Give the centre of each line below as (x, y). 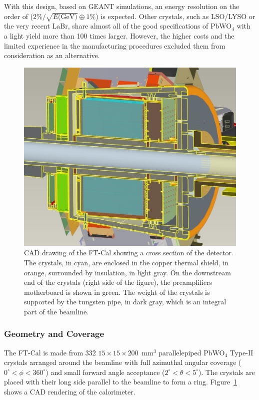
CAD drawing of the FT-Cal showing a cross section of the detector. (129, 253)
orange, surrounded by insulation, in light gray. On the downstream (127, 272)
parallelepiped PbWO (192, 352)
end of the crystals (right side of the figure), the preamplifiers (118, 282)
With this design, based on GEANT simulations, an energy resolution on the (122, 6)
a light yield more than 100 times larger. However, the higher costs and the (119, 35)
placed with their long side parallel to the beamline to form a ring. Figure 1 (120, 382)
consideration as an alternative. (52, 55)
